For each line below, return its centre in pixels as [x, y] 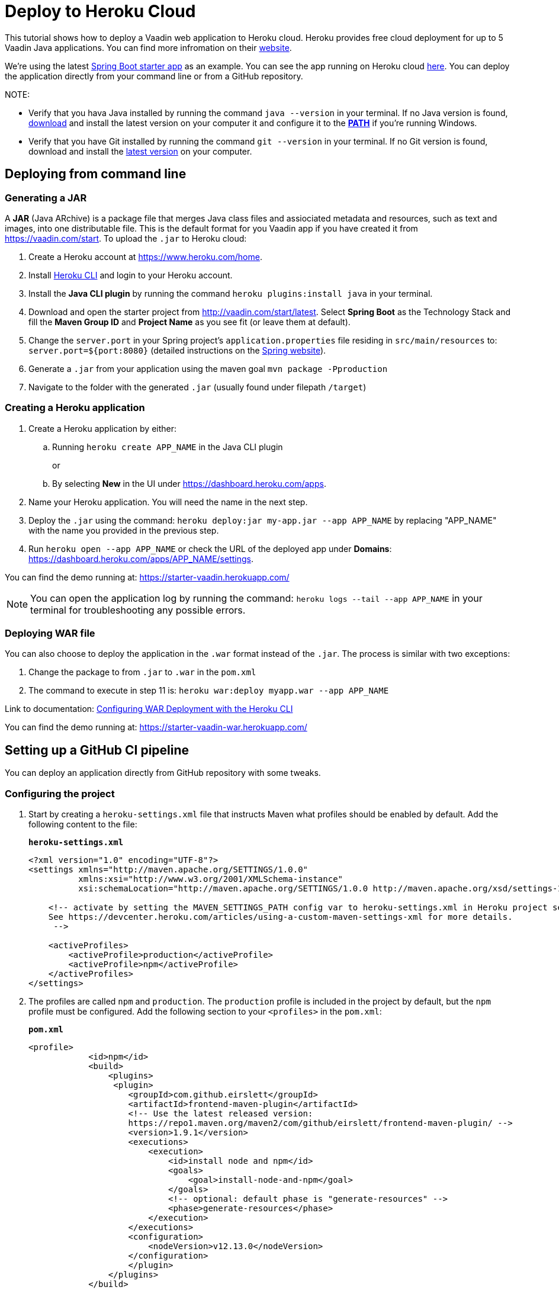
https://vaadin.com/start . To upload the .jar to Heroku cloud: [126, 238]
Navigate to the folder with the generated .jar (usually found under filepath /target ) [197, 387]
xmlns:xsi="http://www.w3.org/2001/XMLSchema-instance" [211, 879]
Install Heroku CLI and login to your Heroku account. [131, 275]
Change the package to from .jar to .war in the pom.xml [142, 672]
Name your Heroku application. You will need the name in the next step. [168, 502]
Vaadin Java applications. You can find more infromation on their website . [148, 47]
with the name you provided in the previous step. [124, 530]
